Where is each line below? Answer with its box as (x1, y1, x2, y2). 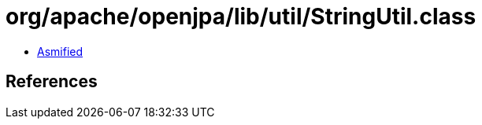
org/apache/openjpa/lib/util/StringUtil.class (6, 3, 476, 30)
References (6, 72, 98, 92)
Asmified (37, 44, 83, 58)
